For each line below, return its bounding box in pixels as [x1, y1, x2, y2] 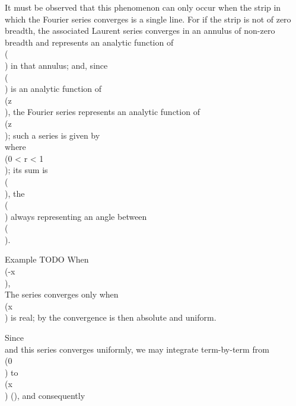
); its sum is [5, 164, 48, 176]
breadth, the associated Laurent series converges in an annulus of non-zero [5, 24, 275, 37]
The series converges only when [5, 288, 119, 300]
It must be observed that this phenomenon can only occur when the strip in [5, 1, 281, 13]
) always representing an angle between [5, 210, 147, 222]
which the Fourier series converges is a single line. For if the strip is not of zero [5, 12, 291, 25]
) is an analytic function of [5, 82, 102, 95]
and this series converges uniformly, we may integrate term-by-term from [5, 343, 269, 355]
